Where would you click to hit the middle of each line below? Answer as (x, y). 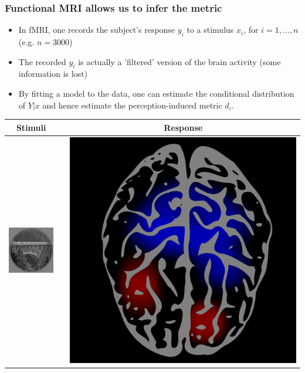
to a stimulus (210, 30)
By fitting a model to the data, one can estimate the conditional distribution (156, 93)
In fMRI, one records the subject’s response (97, 30)
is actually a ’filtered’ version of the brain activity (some (179, 61)
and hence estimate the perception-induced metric (132, 105)
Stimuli (31, 127)
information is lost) (53, 74)
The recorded (42, 61)
